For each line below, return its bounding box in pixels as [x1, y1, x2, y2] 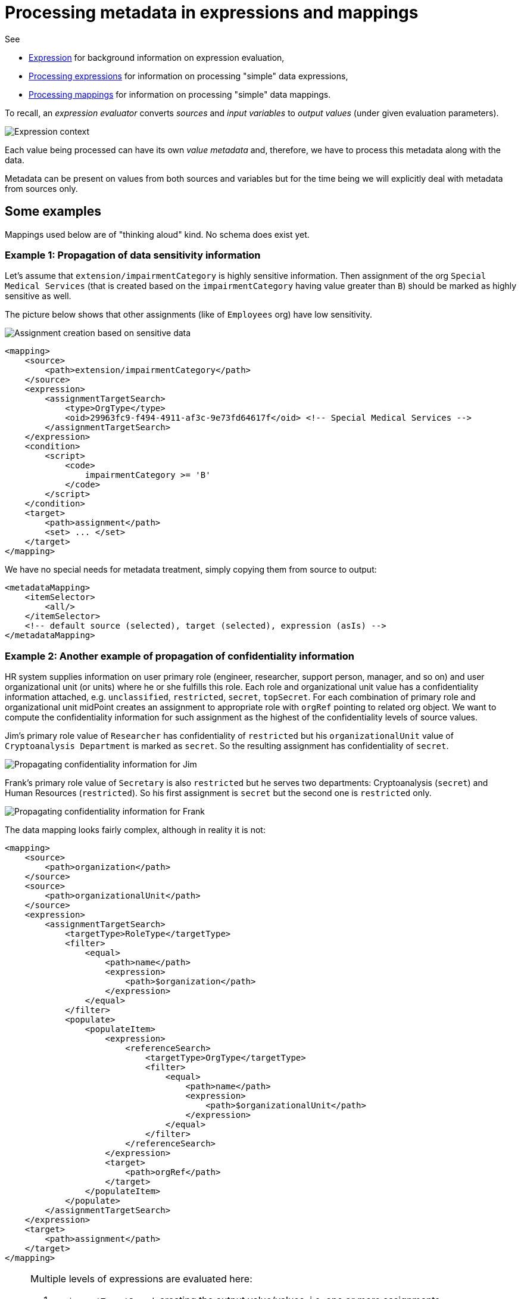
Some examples [5, 204, 102, 219]
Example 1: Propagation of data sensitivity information [5, 248, 261, 261]
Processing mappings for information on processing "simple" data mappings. [29, 89, 331, 100]
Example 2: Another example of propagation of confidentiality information [5, 649, 354, 662]
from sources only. [5, 183, 78, 194]
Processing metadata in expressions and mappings [5, 2, 419, 23]
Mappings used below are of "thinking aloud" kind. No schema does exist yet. [5, 229, 310, 240]
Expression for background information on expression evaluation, [29, 52, 285, 63]
